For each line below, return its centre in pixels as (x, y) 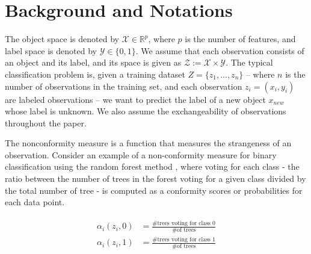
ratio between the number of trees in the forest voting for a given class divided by (155, 178)
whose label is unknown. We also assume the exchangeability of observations (146, 111)
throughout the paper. (46, 122)
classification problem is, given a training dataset (95, 74)
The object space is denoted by (62, 39)
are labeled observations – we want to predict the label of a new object (135, 99)
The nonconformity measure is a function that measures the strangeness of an (148, 143)
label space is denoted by (51, 50)
